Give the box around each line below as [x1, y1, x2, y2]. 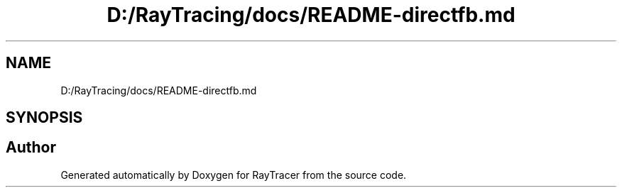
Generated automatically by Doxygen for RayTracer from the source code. [60, 168, 407, 181]
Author [6, 138, 56, 157]
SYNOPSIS [6, 109, 83, 127]
